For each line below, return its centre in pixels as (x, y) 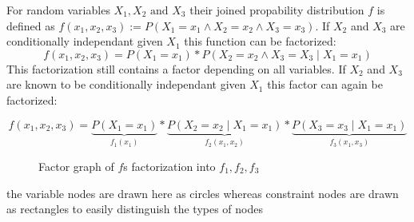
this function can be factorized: (260, 41)
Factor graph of (76, 166)
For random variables (58, 10)
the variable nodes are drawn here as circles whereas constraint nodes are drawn (203, 193)
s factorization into (169, 166)
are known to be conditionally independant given (126, 84)
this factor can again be (325, 84)
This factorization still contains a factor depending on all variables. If (176, 68)
